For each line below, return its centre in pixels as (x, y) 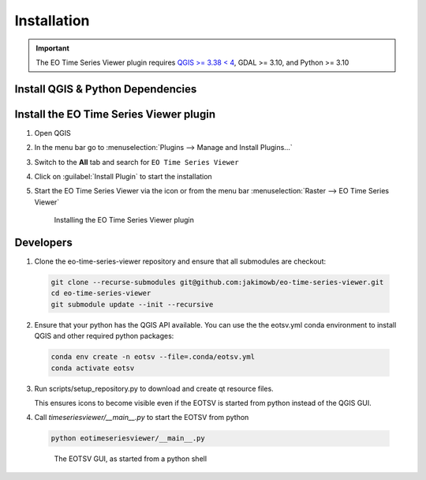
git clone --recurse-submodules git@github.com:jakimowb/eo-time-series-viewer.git (217, 283)
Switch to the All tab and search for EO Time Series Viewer (137, 162)
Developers (43, 243)
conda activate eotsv (93, 368)
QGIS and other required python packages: (104, 336)
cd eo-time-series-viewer (101, 293)
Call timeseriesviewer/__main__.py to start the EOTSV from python (142, 418)
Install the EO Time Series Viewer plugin (115, 114)
